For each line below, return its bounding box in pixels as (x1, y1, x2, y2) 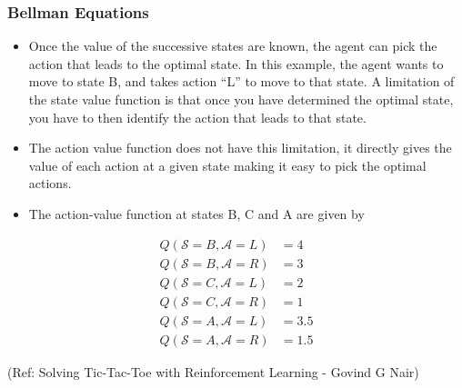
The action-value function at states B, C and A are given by (28, 204, 365, 223)
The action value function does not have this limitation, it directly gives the (28, 138, 452, 157)
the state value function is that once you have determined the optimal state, (28, 90, 454, 108)
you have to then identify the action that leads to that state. (28, 107, 367, 126)
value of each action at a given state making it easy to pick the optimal (28, 155, 427, 174)
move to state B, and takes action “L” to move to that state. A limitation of (28, 72, 455, 91)
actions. (28, 174, 72, 193)
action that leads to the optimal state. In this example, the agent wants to (28, 54, 444, 73)
